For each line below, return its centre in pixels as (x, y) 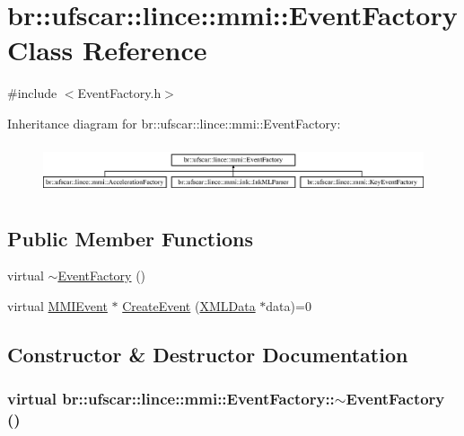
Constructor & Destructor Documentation (208, 354)
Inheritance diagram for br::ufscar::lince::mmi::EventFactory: (174, 123)
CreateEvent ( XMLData (189, 306)
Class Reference (107, 50)
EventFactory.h (119, 93)
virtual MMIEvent (57, 306)
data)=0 (289, 306)
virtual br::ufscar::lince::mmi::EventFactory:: (171, 399)
